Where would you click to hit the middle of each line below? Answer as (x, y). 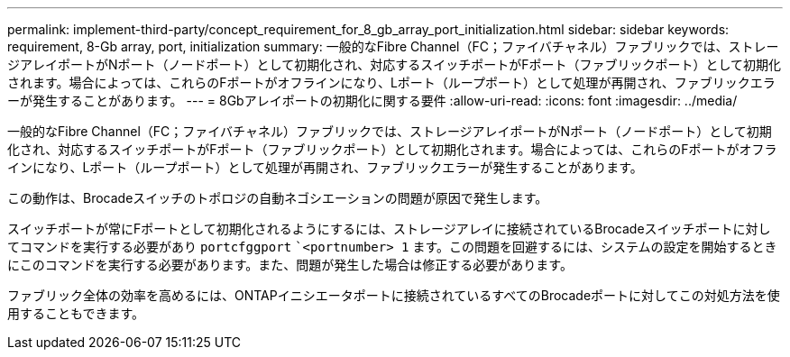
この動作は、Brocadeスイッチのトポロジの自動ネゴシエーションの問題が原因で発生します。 (278, 198)
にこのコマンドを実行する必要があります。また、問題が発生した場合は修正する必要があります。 (290, 265)
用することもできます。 (76, 313)
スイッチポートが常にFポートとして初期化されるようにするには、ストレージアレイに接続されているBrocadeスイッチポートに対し (389, 229)
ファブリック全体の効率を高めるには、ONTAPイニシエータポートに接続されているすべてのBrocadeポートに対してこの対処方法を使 (394, 295)
